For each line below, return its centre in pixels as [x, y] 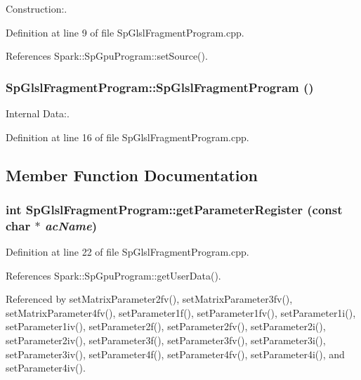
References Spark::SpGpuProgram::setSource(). [107, 56]
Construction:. [37, 8]
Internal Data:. [38, 113]
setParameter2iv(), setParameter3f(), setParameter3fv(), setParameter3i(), [166, 340]
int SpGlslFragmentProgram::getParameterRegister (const [174, 209]
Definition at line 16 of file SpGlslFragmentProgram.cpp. [127, 137]
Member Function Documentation [132, 175]
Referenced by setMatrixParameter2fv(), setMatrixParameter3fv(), [149, 299]
